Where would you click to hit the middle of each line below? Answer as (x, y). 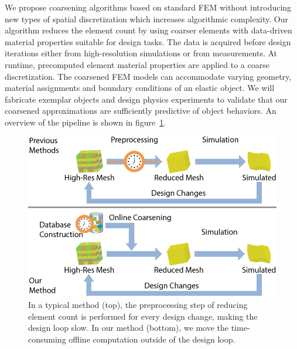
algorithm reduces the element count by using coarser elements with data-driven (148, 30)
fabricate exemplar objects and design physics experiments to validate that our (146, 99)
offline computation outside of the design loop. (152, 339)
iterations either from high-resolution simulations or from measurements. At (141, 53)
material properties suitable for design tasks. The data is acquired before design (148, 41)
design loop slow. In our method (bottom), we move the (129, 328)
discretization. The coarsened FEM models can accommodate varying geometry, (148, 76)
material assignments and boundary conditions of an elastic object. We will (140, 88)
